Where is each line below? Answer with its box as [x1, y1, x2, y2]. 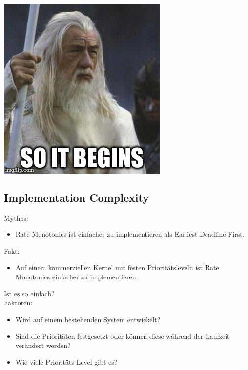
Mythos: [4, 212, 28, 223]
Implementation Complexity [4, 189, 149, 205]
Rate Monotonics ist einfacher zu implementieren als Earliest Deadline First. [15, 229, 245, 239]
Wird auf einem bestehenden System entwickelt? [15, 314, 161, 324]
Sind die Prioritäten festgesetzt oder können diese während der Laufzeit [15, 330, 230, 341]
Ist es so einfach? [4, 288, 55, 298]
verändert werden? [15, 340, 71, 350]
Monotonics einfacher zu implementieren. [15, 272, 138, 282]
